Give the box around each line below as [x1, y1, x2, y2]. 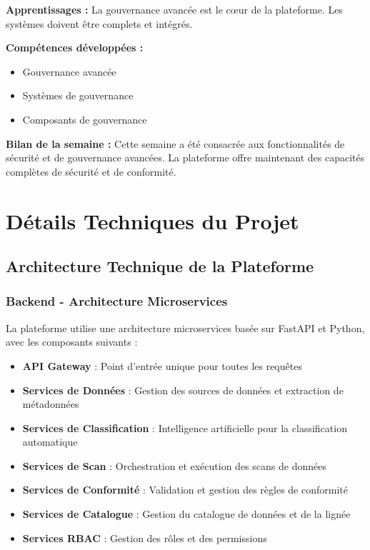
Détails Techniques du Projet [6, 206, 299, 235]
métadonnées [22, 396, 79, 411]
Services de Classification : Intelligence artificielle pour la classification [22, 420, 347, 435]
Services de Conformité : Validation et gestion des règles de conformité [22, 482, 348, 497]
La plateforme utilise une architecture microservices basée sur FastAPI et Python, [6, 320, 365, 335]
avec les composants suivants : [6, 334, 138, 349]
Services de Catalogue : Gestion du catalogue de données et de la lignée [22, 506, 351, 521]
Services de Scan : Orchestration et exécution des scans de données [22, 458, 326, 473]
